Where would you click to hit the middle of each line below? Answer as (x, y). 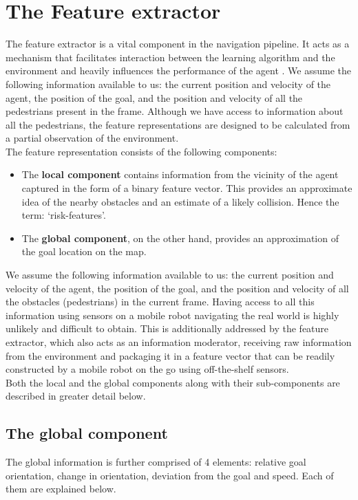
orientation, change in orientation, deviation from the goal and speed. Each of (170, 475)
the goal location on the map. (84, 251)
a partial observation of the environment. (92, 138)
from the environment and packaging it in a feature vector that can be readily (170, 355)
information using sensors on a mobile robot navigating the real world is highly (172, 315)
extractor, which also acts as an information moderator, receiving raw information (179, 342)
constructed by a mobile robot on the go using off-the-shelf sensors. (147, 369)
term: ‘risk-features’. (64, 215)
